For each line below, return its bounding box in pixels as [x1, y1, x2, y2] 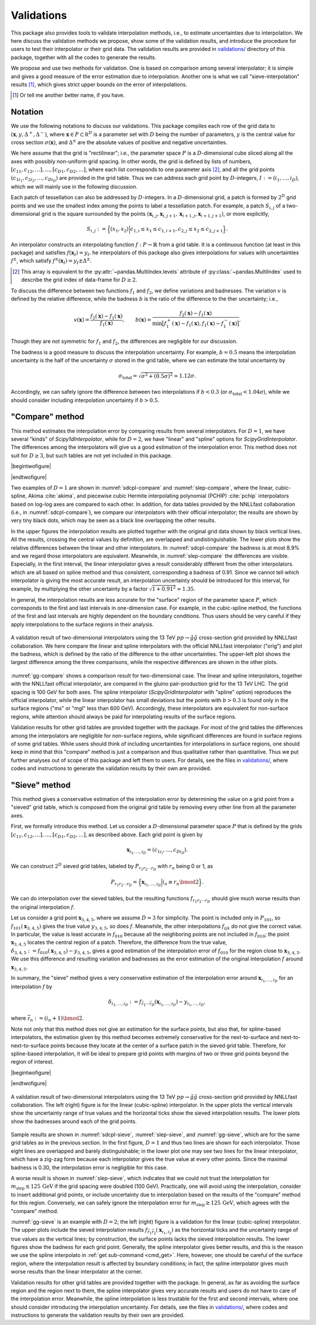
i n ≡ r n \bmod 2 [162, 878, 199, 887]
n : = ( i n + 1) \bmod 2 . [30, 1014, 84, 1023]
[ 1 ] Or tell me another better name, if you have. [12, 91, 125, 99]
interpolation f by [11, 983, 53, 990]
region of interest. [11, 1058, 54, 1065]
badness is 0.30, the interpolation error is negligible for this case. [11, 1164, 168, 1171]
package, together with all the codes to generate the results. [11, 53, 157, 61]
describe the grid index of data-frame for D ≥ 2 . [21, 276, 138, 284]
